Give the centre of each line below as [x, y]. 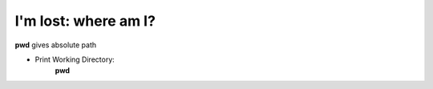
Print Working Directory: [75, 59]
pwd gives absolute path [56, 45]
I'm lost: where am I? [85, 21]
